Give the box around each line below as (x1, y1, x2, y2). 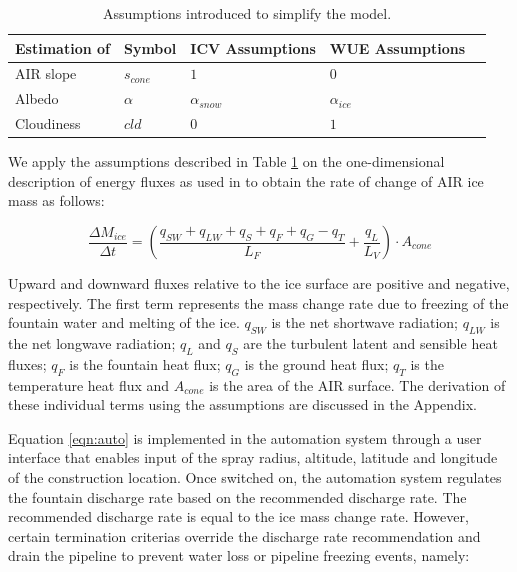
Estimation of (15, 37, 110, 58)
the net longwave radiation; (8, 332, 176, 353)
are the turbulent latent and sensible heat (243, 332, 498, 353)
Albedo (15, 88, 59, 109)
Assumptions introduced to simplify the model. (102, 3, 392, 23)
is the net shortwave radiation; (271, 312, 458, 333)
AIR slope (15, 63, 77, 84)
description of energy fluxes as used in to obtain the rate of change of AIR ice (8, 170, 484, 191)
